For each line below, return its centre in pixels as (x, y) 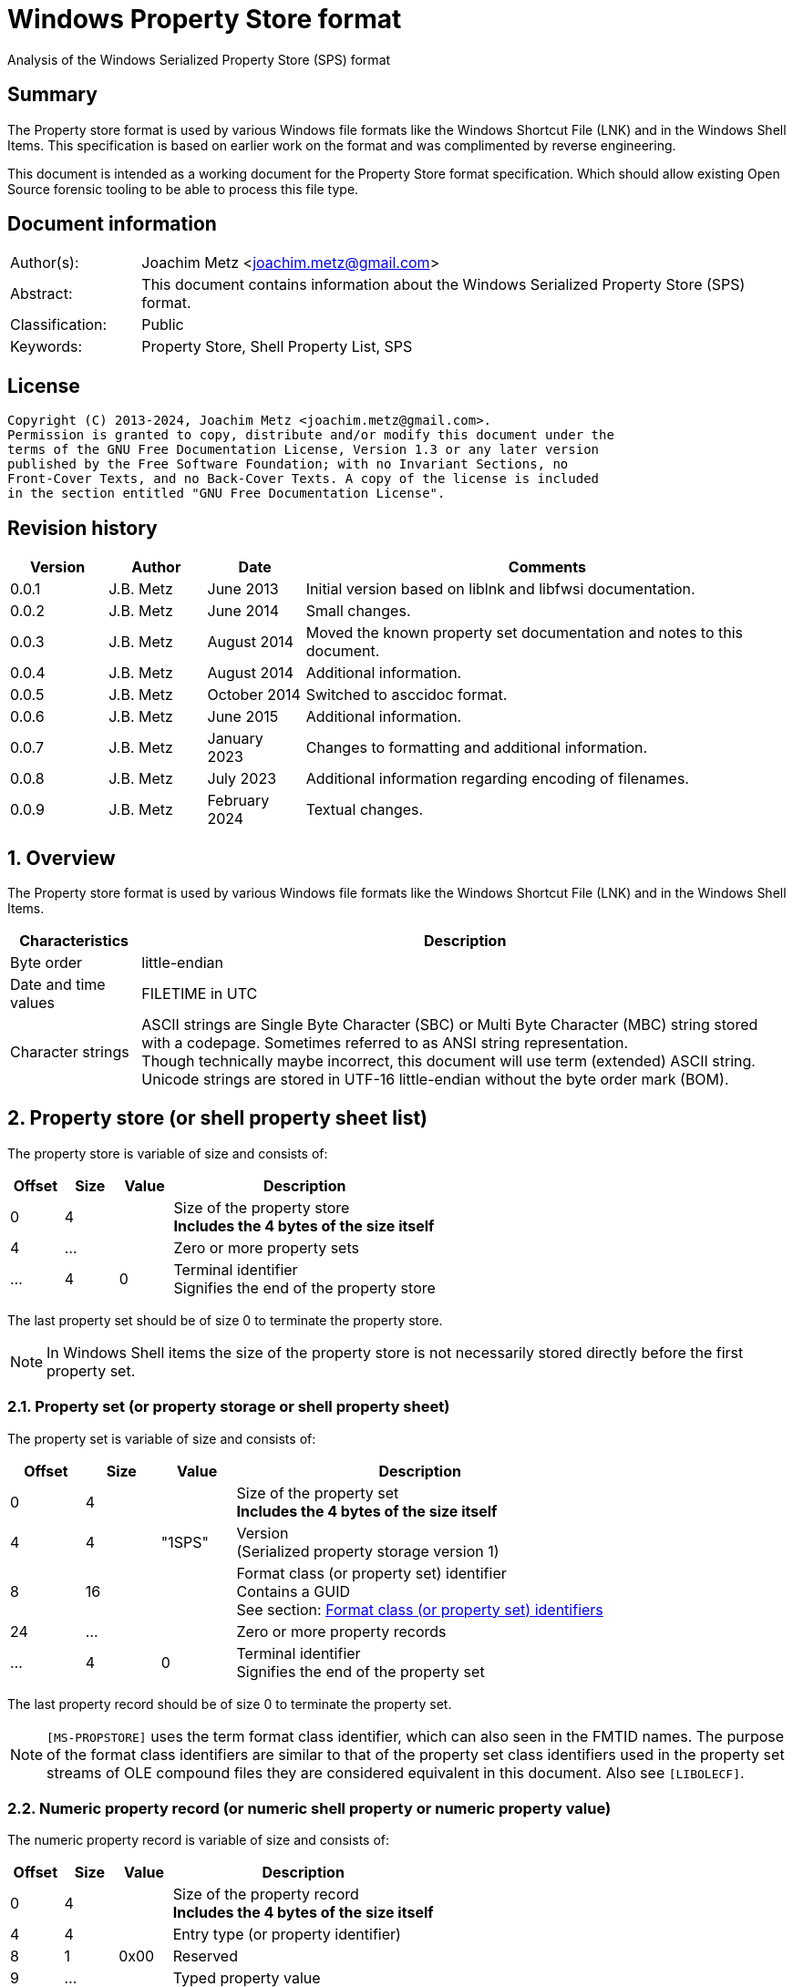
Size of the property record (266, 1894)
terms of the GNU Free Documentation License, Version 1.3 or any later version (304, 450)
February (238, 801)
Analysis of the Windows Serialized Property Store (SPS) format (199, 59)
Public (163, 325)
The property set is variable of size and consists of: (162, 1438)
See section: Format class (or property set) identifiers (420, 1609)
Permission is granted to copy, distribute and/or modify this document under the (311, 435)
